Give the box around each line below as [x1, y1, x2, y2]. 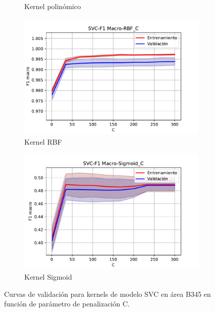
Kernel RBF [24, 136, 62, 147]
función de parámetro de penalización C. [4, 298, 130, 309]
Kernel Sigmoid [24, 272, 72, 282]
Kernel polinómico [24, 1, 81, 11]
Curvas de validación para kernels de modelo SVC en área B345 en [4, 288, 211, 299]
